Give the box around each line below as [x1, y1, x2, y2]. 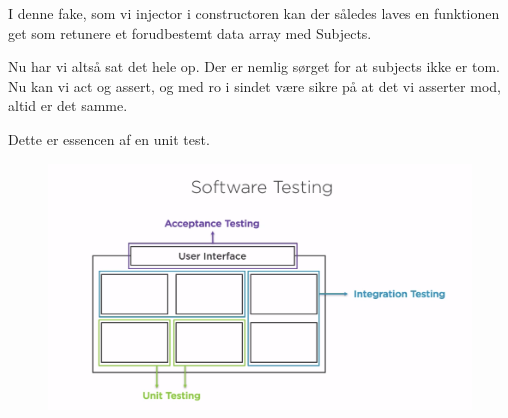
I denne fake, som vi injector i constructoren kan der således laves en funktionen [8, 3, 500, 23]
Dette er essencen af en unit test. [8, 128, 210, 149]
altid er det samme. [8, 95, 128, 116]
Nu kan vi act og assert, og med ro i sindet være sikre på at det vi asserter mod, [8, 75, 501, 96]
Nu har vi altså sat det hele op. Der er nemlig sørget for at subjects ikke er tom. [8, 56, 500, 77]
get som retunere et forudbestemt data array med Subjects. [8, 22, 372, 43]
